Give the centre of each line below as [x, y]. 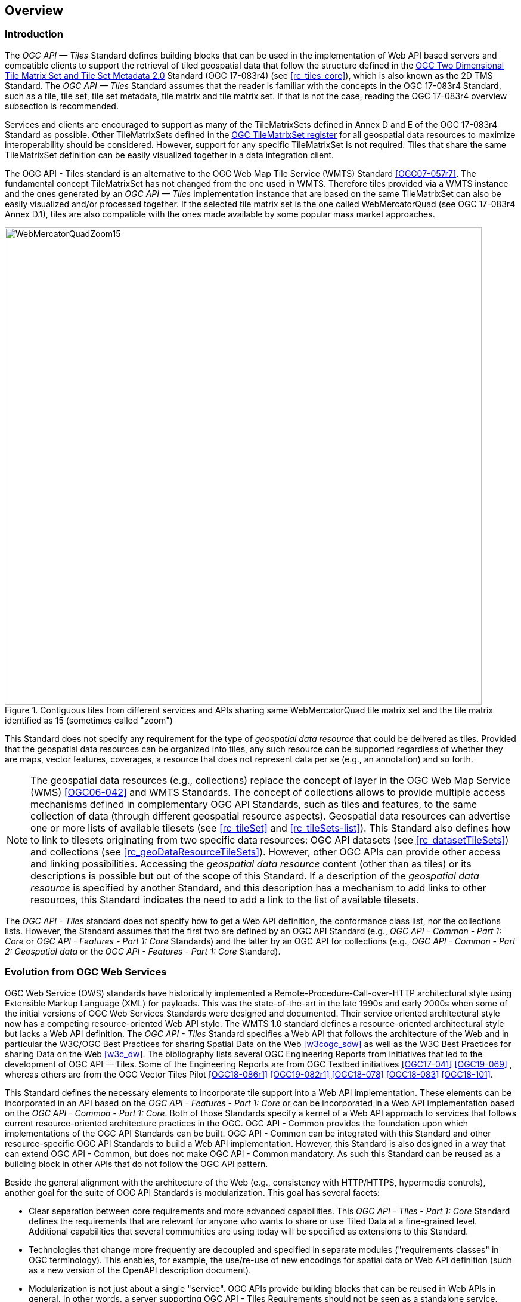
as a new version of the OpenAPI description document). [140, 1270]
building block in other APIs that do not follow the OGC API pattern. [137, 1164]
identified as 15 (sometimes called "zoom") [89, 720]
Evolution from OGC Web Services [86, 972]
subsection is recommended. [62, 106]
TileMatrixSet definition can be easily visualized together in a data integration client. [170, 155]
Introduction [34, 34]
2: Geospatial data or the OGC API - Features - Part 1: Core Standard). [143, 951]
